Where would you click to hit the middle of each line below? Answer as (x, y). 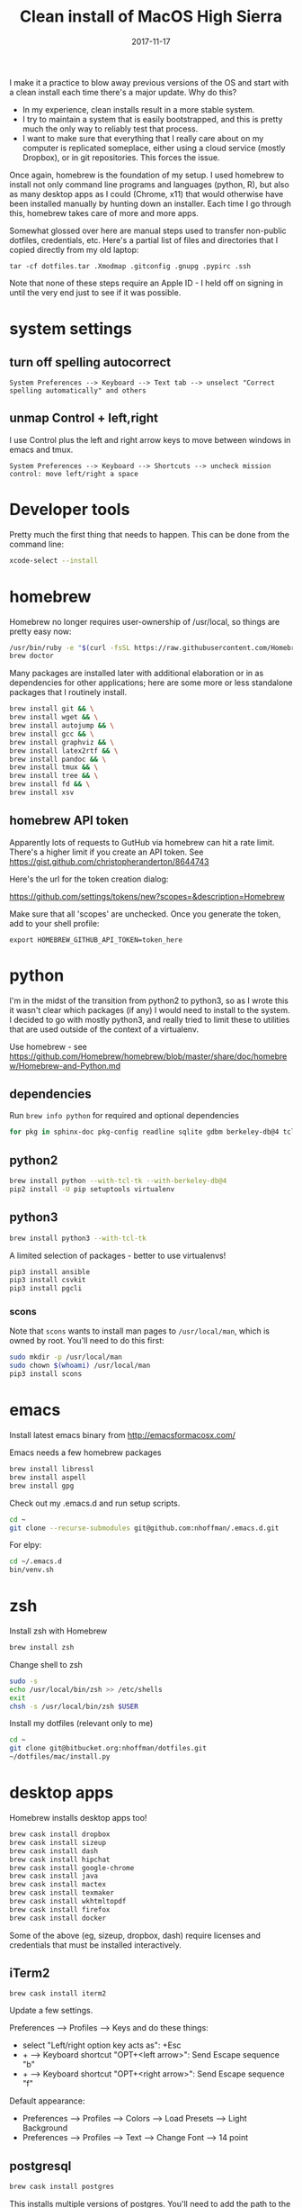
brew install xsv (42, 792)
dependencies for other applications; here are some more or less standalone (151, 683)
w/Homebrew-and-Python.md (65, 1065)
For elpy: (26, 1545)
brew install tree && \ (54, 776)
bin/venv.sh (31, 1570)
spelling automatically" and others (78, 390)
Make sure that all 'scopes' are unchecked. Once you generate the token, (145, 914)
